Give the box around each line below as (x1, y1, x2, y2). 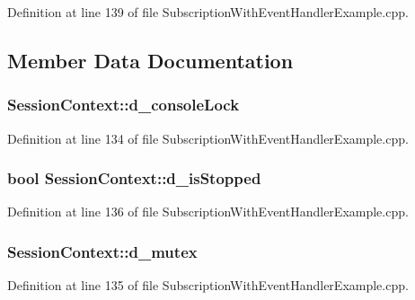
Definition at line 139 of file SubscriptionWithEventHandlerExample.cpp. (7, 3, 409, 21)
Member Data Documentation (7, 46, 294, 74)
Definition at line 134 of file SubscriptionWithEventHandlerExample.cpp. (7, 128, 409, 147)
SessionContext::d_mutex (7, 240, 198, 262)
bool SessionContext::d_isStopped (7, 167, 261, 190)
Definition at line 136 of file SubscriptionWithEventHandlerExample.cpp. (7, 202, 409, 221)
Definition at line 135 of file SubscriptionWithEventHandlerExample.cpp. (7, 276, 409, 295)
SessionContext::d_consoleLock (7, 93, 240, 116)
